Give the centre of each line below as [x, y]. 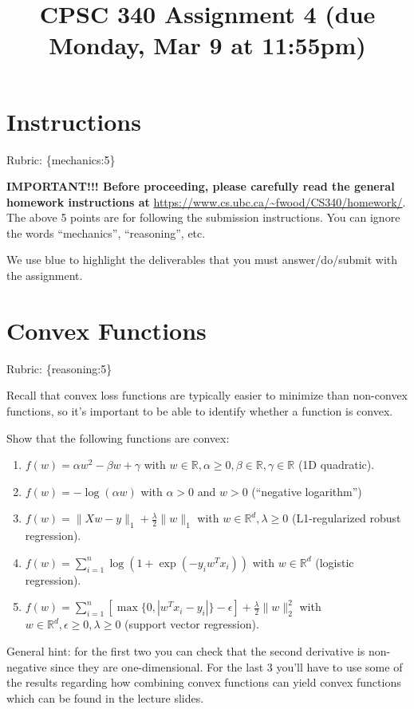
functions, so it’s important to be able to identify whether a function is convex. [200, 410]
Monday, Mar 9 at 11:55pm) [207, 45]
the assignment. [45, 276]
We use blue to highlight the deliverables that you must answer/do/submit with [202, 260]
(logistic [335, 562]
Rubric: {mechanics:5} [61, 159]
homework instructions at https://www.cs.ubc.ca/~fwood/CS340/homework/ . [206, 201]
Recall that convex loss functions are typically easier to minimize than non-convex [207, 395]
